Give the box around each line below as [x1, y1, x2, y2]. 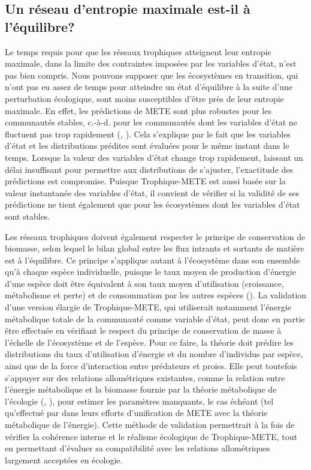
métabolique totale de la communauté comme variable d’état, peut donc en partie [5, 312, 305, 325]
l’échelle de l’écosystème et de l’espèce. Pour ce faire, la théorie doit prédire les [5, 336, 294, 348]
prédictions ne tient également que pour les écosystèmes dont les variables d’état [5, 198, 300, 211]
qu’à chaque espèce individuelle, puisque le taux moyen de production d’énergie [5, 265, 296, 278]
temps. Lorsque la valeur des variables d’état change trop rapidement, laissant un [5, 151, 303, 163]
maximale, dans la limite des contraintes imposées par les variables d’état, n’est [5, 57, 297, 70]
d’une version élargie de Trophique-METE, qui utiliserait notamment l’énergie [5, 301, 291, 313]
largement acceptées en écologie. [5, 453, 123, 466]
